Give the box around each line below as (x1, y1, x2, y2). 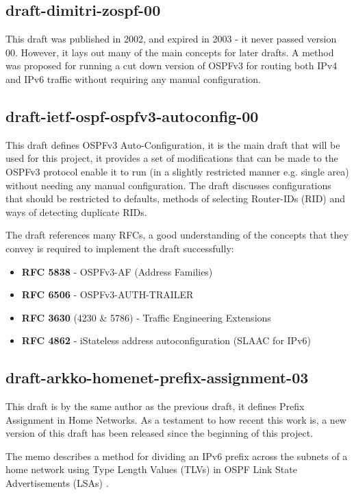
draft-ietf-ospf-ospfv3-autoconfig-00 (5, 105, 259, 126)
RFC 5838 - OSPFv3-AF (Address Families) (21, 264, 213, 278)
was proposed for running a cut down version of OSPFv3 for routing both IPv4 (5, 58, 338, 73)
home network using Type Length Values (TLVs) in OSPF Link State (5, 462, 297, 476)
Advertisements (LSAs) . (5, 476, 109, 490)
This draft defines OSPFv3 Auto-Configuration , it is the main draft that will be (5, 137, 340, 152)
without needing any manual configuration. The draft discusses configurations (5, 178, 331, 192)
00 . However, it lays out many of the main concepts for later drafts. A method (5, 45, 334, 59)
